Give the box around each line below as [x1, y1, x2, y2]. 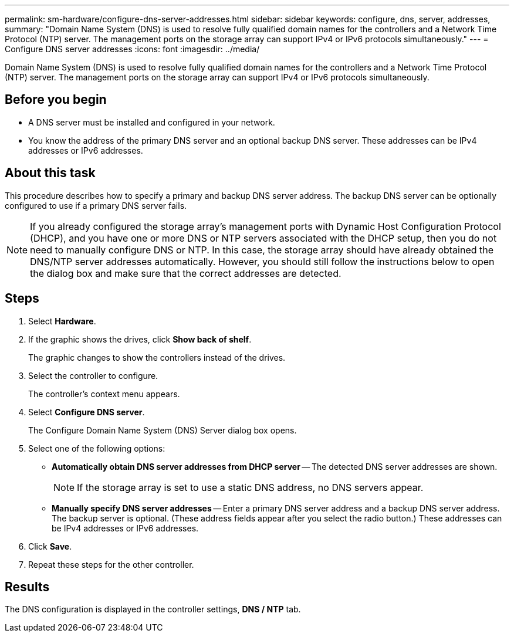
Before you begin [5, 92, 107, 107]
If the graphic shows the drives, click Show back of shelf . [28, 334, 252, 344]
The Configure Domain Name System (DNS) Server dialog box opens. [28, 425, 297, 435]
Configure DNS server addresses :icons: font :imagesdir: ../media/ [5, 44, 260, 54]
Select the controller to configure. [28, 370, 158, 381]
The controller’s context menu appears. [28, 388, 180, 399]
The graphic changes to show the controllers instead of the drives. [28, 352, 286, 362]
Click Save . [28, 541, 72, 551]
